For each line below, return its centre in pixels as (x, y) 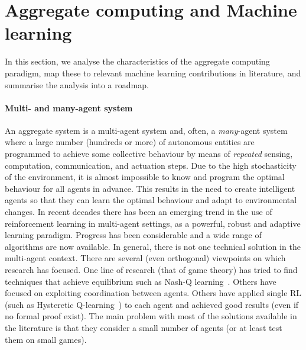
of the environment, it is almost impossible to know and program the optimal (145, 177)
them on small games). (46, 339)
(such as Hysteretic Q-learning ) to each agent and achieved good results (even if (152, 304)
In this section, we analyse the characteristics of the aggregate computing (137, 61)
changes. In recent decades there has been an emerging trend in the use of (139, 212)
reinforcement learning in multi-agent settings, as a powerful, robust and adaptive (153, 223)
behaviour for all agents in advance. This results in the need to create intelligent (150, 188)
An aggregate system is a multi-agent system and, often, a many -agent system (146, 130)
